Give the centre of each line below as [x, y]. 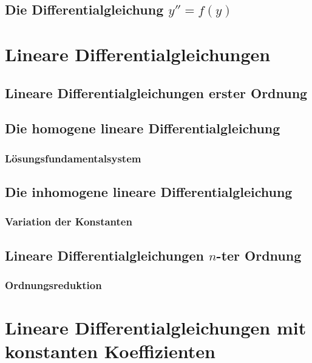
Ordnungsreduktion [53, 285]
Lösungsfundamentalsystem [73, 158]
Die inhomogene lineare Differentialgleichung [149, 191]
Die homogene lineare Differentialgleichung [143, 128]
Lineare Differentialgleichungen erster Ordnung [156, 92]
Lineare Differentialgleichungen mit [156, 327]
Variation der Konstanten [69, 221]
